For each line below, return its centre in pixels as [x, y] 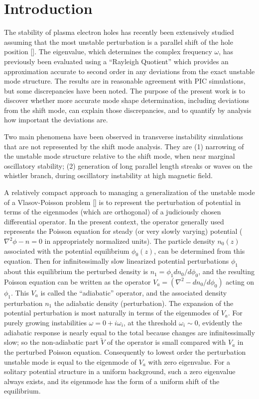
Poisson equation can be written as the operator [77, 281]
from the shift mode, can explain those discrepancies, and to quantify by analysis [128, 110]
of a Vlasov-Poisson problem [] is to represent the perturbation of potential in [123, 202]
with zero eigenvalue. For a [189, 361]
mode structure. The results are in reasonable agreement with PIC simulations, [125, 81]
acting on [240, 281]
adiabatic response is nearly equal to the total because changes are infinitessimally [129, 332]
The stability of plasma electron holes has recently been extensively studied [119, 32]
